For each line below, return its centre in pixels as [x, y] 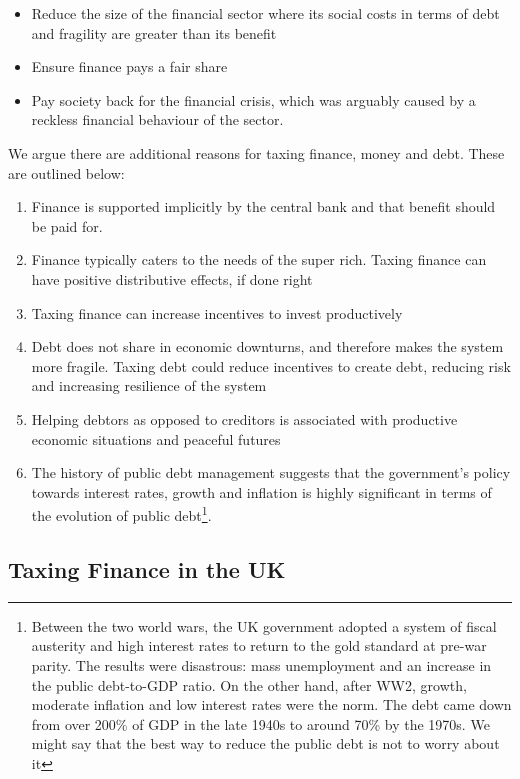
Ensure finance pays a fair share [129, 66]
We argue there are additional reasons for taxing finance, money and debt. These [256, 152]
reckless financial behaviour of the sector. [157, 119]
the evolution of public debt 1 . [121, 513]
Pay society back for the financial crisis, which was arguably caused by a [253, 99]
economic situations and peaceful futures [156, 438]
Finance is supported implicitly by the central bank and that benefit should [263, 206]
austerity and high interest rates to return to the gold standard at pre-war [259, 645]
